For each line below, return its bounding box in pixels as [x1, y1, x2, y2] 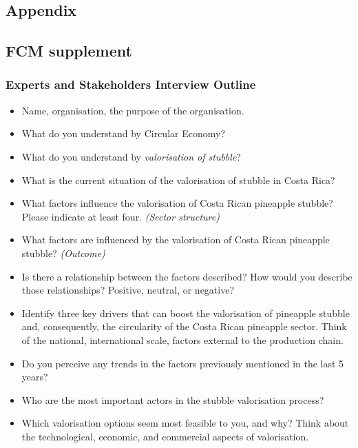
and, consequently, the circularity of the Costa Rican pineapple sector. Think [21, 319, 347, 334]
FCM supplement [6, 40, 132, 61]
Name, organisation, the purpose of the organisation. [21, 103, 244, 117]
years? [21, 369, 48, 384]
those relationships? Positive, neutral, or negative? [21, 283, 235, 297]
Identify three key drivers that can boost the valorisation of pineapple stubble [21, 305, 350, 320]
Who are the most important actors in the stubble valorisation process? [21, 392, 324, 407]
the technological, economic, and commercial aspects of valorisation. [21, 429, 309, 443]
